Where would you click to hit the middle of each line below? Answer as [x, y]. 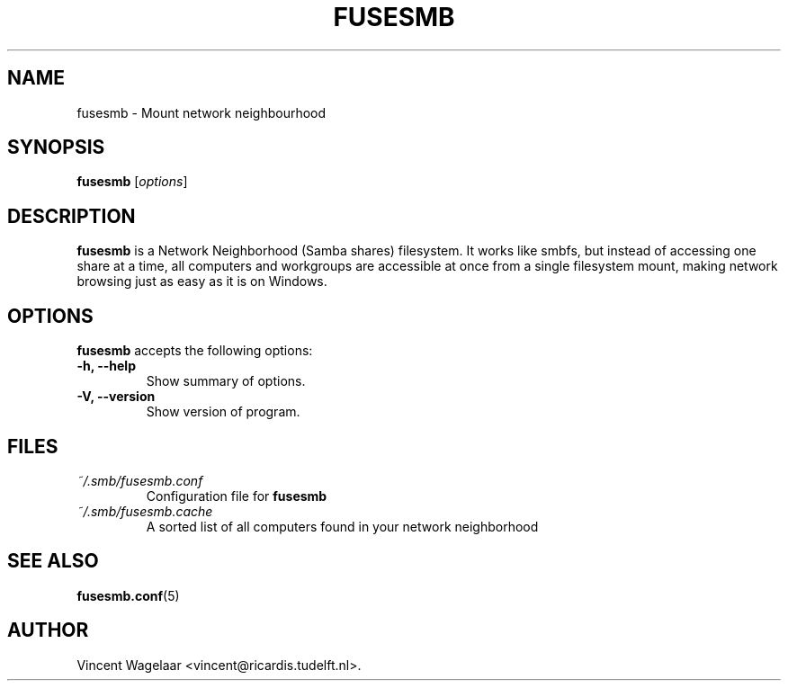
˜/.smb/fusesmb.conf [140, 480]
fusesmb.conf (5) [128, 595]
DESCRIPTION [72, 216]
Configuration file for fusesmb [237, 496]
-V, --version [116, 397]
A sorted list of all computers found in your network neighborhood [342, 526]
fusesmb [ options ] [132, 182]
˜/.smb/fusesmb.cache [145, 511]
